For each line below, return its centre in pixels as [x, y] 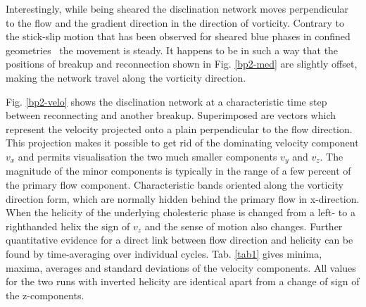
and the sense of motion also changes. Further [244, 226]
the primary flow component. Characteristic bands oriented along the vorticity [175, 184]
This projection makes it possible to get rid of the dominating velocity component [182, 143]
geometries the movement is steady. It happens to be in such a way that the [172, 50]
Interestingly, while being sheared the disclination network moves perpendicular [177, 8]
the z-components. [45, 295]
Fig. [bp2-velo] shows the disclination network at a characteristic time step [166, 101]
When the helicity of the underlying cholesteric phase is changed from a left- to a [181, 212]
